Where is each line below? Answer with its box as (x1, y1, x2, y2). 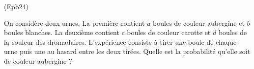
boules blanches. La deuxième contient (4, 27, 119, 37)
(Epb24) (4, 1, 28, 11)
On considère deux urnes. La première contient (4, 17, 145, 28)
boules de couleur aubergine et (153, 17, 245, 28)
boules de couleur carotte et (127, 27, 211, 37)
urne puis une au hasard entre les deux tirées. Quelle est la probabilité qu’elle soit (4, 46, 251, 56)
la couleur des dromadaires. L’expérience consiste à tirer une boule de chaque (4, 36, 237, 47)
